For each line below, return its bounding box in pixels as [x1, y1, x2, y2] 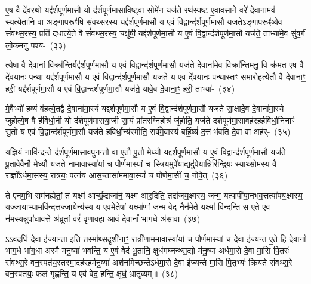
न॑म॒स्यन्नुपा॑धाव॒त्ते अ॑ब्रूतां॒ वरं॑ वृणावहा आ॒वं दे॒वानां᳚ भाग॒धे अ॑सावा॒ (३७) [5, 212, 201, 224]
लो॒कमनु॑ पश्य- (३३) [5, 38, 66, 51]
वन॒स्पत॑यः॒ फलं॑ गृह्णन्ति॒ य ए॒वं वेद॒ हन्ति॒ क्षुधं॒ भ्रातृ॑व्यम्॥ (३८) [5, 267, 178, 280]
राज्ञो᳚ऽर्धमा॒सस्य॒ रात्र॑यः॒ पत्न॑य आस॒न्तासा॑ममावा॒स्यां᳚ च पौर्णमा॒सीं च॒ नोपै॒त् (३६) [5, 169, 228, 181]
